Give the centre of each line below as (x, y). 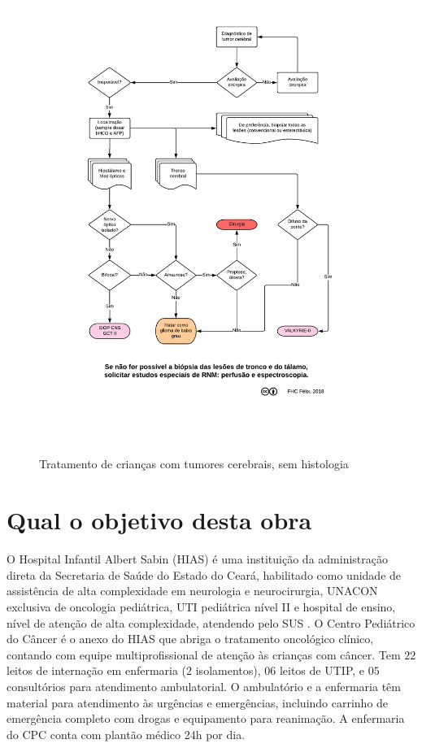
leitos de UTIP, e (322, 670)
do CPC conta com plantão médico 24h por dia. (126, 734)
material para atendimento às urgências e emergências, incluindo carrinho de (198, 702)
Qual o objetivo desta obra (159, 520)
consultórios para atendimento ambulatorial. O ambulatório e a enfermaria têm (204, 686)
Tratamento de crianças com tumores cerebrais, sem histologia (194, 464)
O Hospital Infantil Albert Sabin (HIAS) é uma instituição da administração (197, 559)
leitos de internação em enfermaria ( (97, 670)
